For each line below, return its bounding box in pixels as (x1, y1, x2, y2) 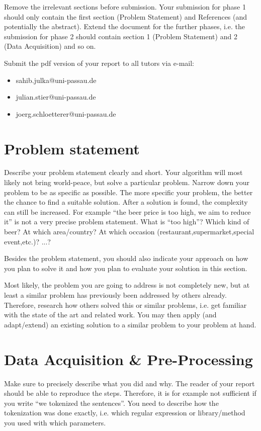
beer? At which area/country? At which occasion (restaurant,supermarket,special (4, 226, 254, 237)
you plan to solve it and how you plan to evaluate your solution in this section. (4, 263, 247, 273)
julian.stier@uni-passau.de (16, 92, 96, 102)
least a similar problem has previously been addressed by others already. (4, 290, 227, 300)
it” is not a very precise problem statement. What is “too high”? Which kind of (4, 216, 249, 227)
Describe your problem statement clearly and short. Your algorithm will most (4, 167, 243, 178)
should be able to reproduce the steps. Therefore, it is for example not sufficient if (4, 388, 256, 398)
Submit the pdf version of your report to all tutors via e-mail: (4, 57, 194, 68)
